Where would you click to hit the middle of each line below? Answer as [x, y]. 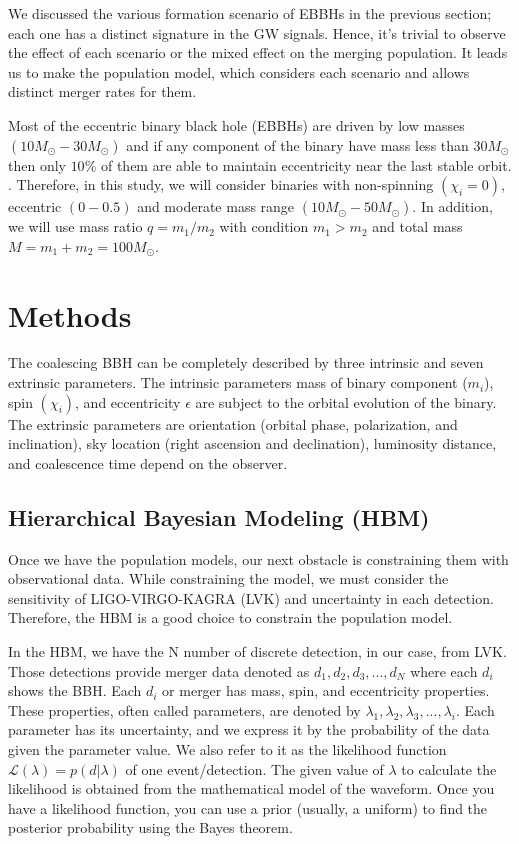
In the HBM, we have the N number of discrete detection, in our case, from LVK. [257, 651]
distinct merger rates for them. [102, 91]
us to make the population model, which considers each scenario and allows [239, 71]
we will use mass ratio [75, 226]
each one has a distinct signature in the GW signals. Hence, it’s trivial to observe [257, 32]
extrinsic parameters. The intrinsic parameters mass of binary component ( [238, 382]
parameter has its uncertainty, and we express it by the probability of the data [249, 729]
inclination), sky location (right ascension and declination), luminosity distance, [252, 443]
